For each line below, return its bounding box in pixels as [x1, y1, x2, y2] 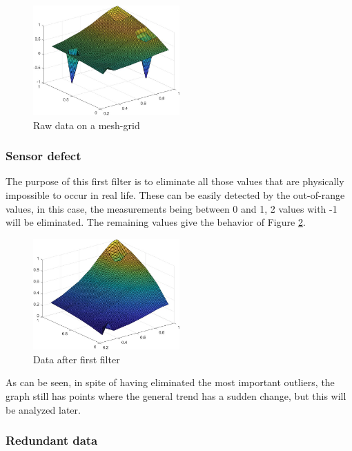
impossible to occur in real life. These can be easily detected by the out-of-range [6, 188, 345, 202]
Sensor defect [6, 147, 81, 164]
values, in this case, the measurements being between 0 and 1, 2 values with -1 [6, 201, 338, 215]
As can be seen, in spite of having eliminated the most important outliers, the [6, 375, 335, 390]
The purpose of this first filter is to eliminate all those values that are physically [6, 174, 344, 189]
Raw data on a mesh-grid [33, 117, 140, 132]
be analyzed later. [6, 402, 81, 416]
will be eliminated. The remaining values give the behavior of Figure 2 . [6, 215, 306, 229]
